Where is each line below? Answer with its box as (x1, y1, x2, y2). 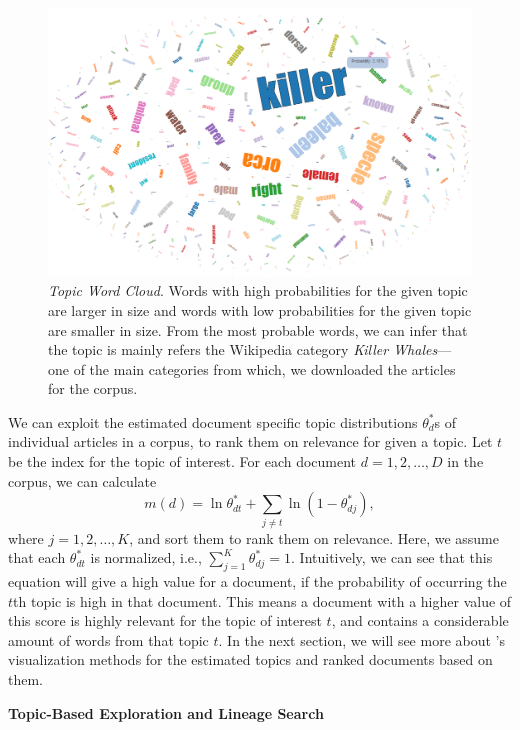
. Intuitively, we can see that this (291, 547, 493, 568)
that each (8, 547, 66, 568)
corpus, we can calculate (8, 470, 157, 491)
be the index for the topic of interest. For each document (8, 451, 357, 472)
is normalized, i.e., (90, 547, 202, 568)
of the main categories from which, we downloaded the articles (73, 358, 456, 379)
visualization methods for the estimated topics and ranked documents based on (8, 649, 493, 670)
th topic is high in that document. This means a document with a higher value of (13, 590, 512, 611)
